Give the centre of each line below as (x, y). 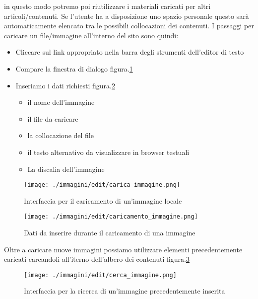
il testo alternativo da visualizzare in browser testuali (108, 152)
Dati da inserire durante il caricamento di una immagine (110, 233)
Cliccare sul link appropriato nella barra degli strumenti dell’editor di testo (130, 52)
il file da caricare (53, 118)
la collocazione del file (61, 135)
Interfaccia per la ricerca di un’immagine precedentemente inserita (125, 291)
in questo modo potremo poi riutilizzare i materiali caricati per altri (107, 6)
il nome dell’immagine (61, 102)
